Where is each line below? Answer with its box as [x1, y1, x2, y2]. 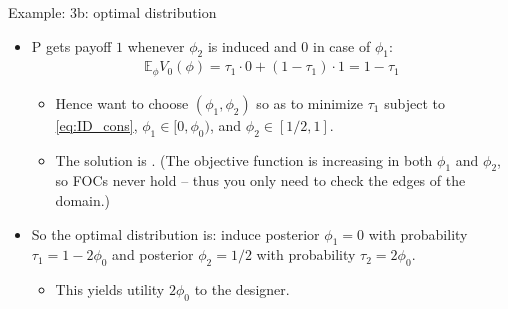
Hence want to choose [55, 92, 189, 113]
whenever [127, 35, 185, 56]
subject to [384, 92, 445, 113]
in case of [313, 35, 371, 56]
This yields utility [55, 279, 165, 300]
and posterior [112, 244, 194, 265]
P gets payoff [31, 35, 112, 56]
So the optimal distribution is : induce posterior [31, 223, 320, 244]
